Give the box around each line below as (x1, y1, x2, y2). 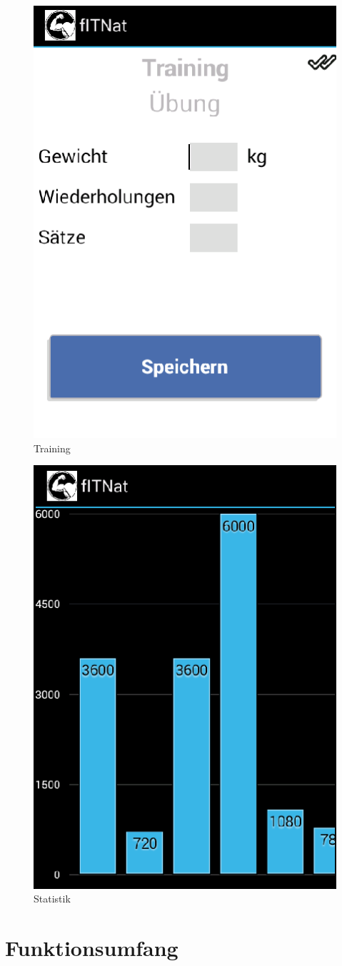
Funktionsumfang (5, 932, 178, 962)
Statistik (34, 891, 71, 906)
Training (34, 440, 71, 455)
